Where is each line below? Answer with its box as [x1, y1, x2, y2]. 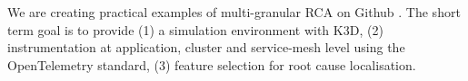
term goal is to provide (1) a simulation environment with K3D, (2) [7, 20, 383, 39]
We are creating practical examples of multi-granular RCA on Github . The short [7, 3, 461, 21]
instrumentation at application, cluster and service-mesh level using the [7, 38, 405, 57]
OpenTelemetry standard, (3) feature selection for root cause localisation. [7, 55, 416, 74]
